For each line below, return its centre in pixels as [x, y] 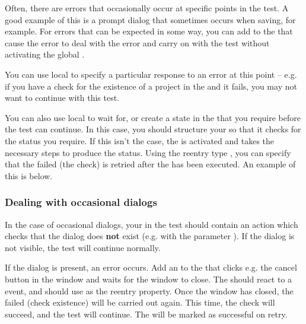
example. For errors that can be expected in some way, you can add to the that [149, 31]
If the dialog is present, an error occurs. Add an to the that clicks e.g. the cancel [151, 267]
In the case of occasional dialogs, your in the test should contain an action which [152, 224]
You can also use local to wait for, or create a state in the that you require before [153, 117]
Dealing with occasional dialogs [81, 202]
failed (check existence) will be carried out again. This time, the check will [140, 302]
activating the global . [45, 54]
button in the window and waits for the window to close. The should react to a [149, 279]
